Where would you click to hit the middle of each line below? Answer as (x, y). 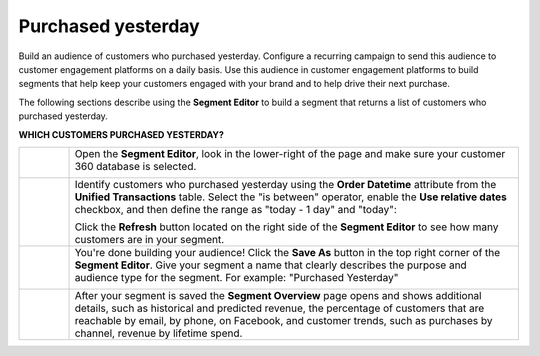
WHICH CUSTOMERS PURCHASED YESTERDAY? (121, 134)
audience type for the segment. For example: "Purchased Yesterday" (236, 277)
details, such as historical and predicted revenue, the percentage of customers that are (279, 308)
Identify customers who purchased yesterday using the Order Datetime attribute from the (285, 184)
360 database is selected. (135, 166)
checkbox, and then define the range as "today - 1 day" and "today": (235, 209)
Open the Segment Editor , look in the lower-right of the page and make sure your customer (290, 153)
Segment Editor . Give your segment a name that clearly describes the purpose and (270, 265)
